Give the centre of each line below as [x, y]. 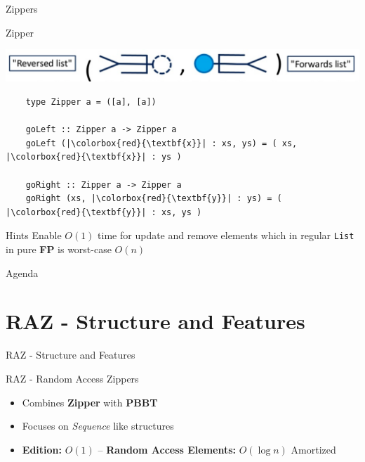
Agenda [22, 272]
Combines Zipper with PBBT [90, 402]
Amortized [313, 449]
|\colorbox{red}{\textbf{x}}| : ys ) [94, 157]
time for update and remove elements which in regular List [226, 235]
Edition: [42, 449]
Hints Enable [34, 235]
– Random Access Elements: [167, 449]
